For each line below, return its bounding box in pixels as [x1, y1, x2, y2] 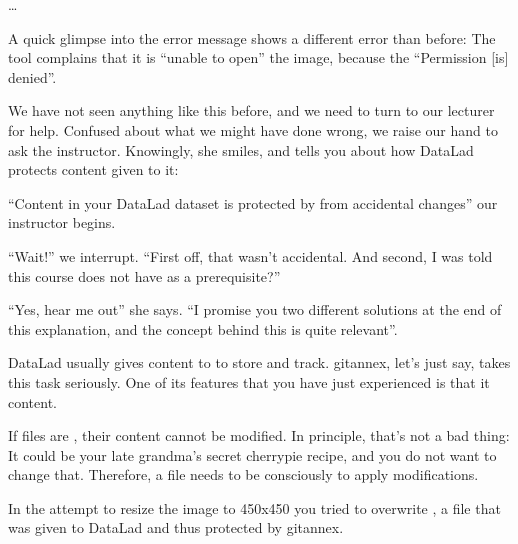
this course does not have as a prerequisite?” [8, 265, 281, 286]
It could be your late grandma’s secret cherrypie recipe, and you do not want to [8, 444, 497, 465]
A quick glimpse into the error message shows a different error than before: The [8, 27, 496, 48]
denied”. [8, 66, 57, 87]
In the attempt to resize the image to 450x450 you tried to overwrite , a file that [8, 497, 501, 518]
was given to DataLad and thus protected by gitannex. [8, 517, 344, 538]
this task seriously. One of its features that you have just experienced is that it [8, 371, 490, 392]
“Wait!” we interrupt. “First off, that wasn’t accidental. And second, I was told [8, 245, 493, 266]
